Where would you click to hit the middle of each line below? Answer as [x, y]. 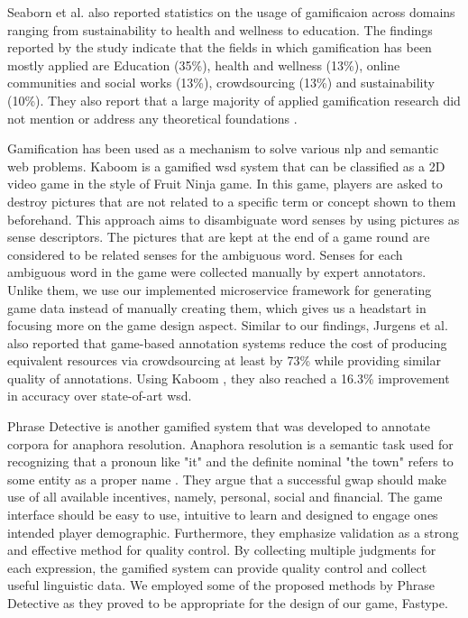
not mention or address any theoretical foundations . [152, 118]
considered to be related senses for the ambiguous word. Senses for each [205, 254]
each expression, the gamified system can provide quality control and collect [217, 567]
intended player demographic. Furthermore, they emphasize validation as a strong [233, 532]
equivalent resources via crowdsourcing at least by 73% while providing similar [224, 360]
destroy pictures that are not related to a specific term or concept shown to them [232, 201]
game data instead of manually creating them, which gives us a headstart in [217, 307]
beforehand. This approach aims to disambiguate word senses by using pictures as [234, 219]
